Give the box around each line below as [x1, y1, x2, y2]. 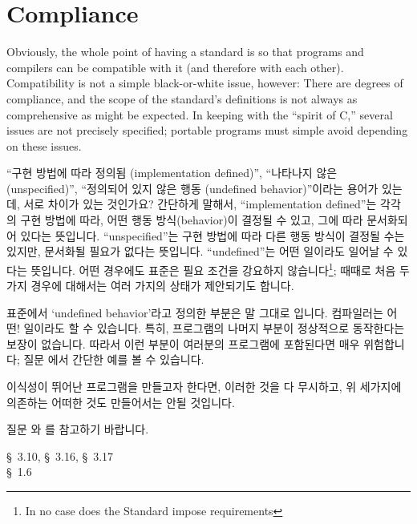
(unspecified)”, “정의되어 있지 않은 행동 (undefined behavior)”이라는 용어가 [6, 179, 379, 196]
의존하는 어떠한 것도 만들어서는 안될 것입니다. [6, 393, 235, 410]
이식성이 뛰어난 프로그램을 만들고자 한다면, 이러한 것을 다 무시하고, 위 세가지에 [6, 378, 402, 395]
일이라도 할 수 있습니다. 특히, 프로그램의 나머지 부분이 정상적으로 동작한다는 [23, 320, 405, 337]
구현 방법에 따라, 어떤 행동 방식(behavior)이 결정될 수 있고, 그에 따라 [20, 212, 363, 228]
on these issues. [6, 137, 82, 154]
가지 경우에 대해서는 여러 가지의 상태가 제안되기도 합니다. [6, 277, 294, 294]
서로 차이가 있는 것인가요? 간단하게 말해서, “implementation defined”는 [23, 195, 377, 212]
